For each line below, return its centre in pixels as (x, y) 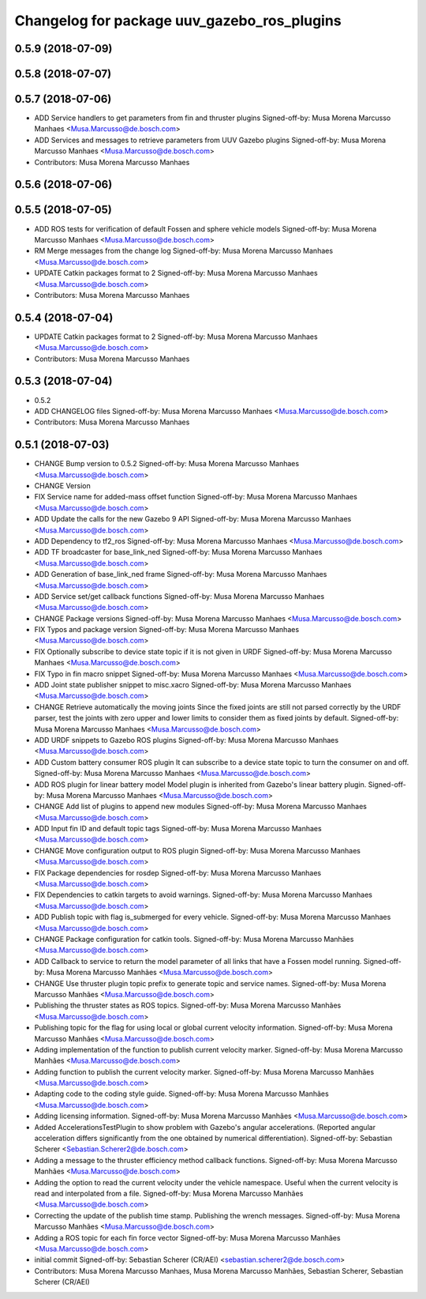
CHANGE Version (62, 485)
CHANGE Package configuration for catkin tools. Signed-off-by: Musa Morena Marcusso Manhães (194, 939)
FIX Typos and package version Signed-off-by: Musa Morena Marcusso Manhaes (167, 630)
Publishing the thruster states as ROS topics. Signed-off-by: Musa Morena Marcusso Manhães (188, 1005)
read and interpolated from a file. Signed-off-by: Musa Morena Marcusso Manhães (169, 1193)
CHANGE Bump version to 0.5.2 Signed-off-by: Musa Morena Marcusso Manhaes (167, 464)
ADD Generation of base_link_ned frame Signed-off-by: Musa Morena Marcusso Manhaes (181, 574)
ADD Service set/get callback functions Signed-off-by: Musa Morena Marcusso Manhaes (179, 596)
